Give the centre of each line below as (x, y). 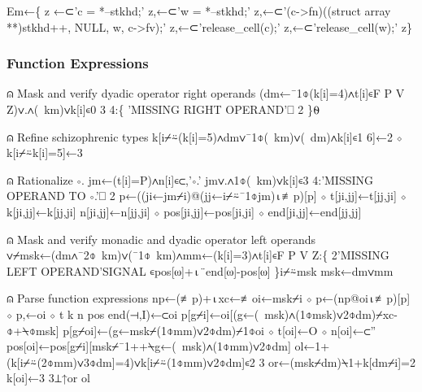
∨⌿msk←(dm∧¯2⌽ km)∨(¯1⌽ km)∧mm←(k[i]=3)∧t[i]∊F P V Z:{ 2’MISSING (198, 255)
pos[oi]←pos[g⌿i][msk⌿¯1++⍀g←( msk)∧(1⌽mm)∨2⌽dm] (149, 346)
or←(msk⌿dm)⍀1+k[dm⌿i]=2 (342, 362)
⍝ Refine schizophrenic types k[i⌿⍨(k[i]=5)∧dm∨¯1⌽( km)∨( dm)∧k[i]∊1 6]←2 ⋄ (204, 136)
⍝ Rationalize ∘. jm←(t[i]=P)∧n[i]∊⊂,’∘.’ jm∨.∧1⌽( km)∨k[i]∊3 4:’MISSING (190, 179)
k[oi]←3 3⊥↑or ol (48, 378)
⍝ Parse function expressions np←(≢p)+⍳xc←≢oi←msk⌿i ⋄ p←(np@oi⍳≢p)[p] (209, 298)
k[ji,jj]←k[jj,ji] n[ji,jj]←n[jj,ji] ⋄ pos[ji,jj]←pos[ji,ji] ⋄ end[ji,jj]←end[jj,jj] (184, 211)
